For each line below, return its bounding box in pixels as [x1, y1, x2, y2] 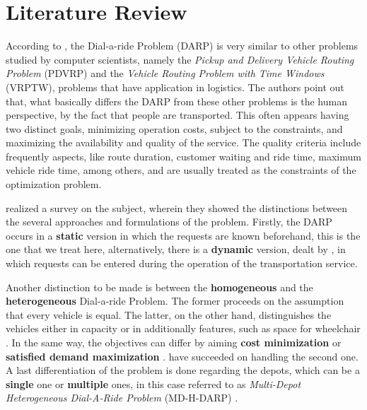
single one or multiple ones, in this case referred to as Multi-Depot [6, 376, 301, 391]
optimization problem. [6, 177, 102, 192]
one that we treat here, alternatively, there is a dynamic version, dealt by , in [6, 242, 346, 257]
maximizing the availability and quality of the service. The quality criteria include [6, 135, 361, 150]
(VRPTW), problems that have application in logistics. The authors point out [6, 79, 344, 94]
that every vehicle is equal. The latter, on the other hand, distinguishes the [6, 307, 332, 322]
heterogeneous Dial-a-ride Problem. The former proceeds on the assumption [6, 293, 344, 308]
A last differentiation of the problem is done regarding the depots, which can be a [6, 363, 360, 377]
